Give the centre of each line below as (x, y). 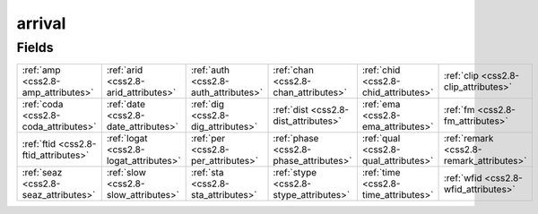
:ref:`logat (127, 139)
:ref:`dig (208, 105)
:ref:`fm (459, 110)
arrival (41, 23)
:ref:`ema (381, 105)
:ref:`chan (293, 70)
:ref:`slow (126, 173)
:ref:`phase (296, 139)
